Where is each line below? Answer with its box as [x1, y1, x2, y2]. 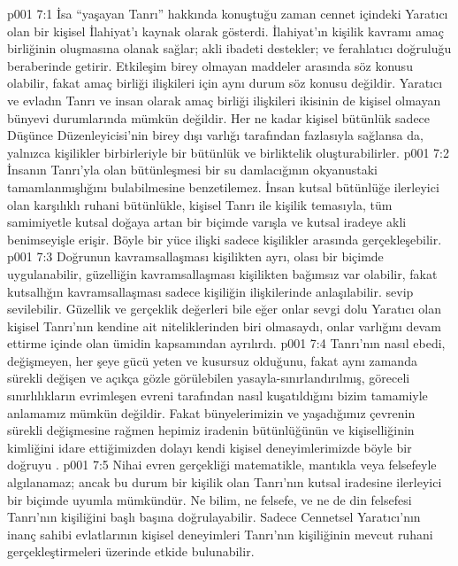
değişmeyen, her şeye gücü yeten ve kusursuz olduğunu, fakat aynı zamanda [7, 351, 417, 369]
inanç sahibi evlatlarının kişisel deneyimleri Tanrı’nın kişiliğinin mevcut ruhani [7, 524, 433, 543]
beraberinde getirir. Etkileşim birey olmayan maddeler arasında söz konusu [7, 56, 413, 74]
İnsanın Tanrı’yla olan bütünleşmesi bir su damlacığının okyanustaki [7, 160, 378, 179]
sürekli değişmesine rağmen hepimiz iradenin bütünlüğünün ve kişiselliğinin [7, 421, 415, 439]
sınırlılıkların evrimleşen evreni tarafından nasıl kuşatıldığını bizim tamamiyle [7, 386, 428, 405]
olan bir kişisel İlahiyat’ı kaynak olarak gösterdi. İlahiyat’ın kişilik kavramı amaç [7, 21, 445, 40]
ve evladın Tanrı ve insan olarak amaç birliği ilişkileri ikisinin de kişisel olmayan [7, 90, 441, 109]
